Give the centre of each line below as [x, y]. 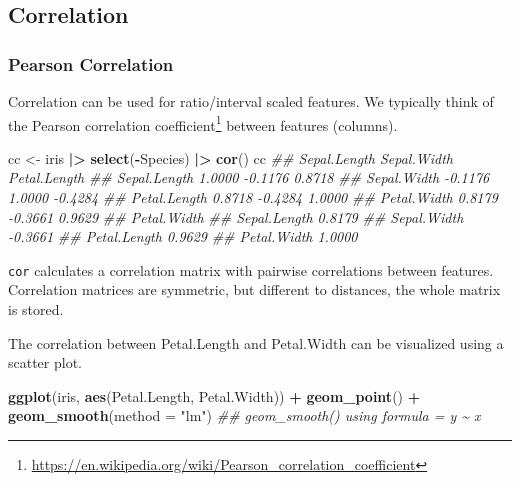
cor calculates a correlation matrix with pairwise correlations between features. [251, 269]
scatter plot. [45, 362]
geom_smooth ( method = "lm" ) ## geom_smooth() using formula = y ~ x [244, 415]
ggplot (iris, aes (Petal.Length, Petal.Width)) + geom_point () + [214, 395]
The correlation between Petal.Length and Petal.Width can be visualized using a [256, 342]
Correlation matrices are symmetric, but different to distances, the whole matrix [254, 289]
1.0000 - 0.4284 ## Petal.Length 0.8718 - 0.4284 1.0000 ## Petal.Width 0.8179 [253, 197]
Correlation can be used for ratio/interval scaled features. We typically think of [251, 101]
